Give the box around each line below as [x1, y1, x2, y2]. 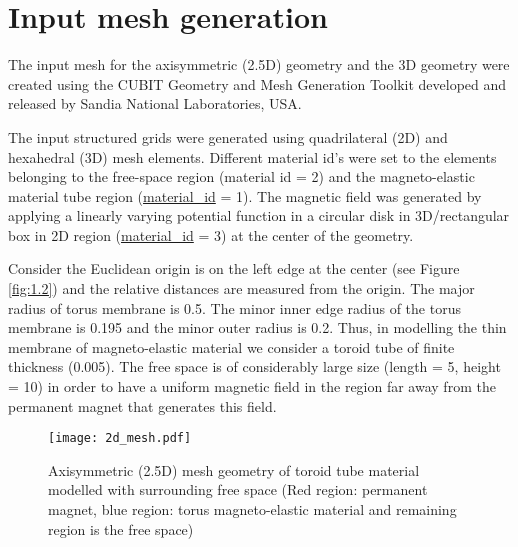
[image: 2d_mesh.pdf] [48, 431, 192, 446]
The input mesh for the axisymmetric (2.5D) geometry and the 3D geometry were [8, 54, 510, 75]
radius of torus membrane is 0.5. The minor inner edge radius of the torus [8, 297, 461, 318]
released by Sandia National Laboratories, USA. [8, 93, 302, 114]
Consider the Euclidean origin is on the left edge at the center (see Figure [8, 258, 460, 279]
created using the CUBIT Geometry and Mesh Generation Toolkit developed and [8, 73, 507, 94]
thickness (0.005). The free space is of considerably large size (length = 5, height [8, 356, 501, 377]
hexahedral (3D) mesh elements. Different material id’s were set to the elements [8, 146, 497, 167]
